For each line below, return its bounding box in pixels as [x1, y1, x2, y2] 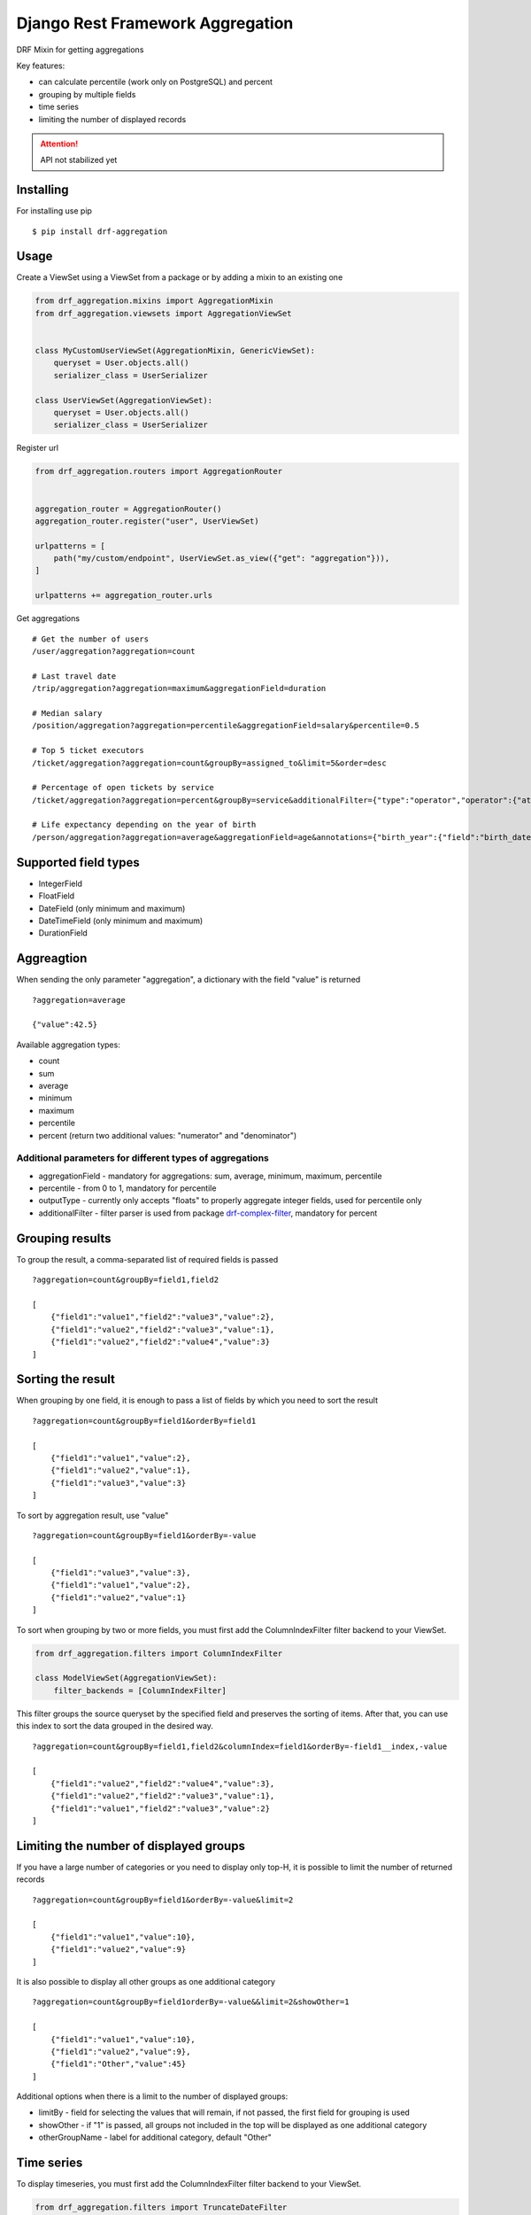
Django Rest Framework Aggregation [16, 13, 294, 33]
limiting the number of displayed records [38, 113, 187, 124]
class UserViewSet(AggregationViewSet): [35, 395, 212, 405]
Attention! [40, 138, 79, 149]
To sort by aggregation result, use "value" [16, 1510, 169, 1520]
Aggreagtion [16, 951, 88, 966]
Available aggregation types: [16, 1039, 121, 1050]
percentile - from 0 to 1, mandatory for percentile [38, 1183, 217, 1193]
